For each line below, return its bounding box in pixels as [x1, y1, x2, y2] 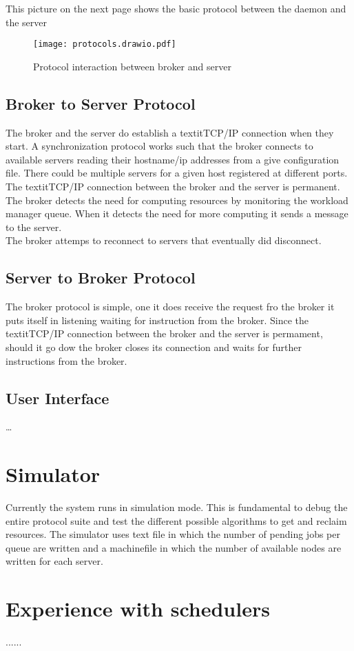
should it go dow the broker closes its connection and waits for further [6, 339, 302, 354]
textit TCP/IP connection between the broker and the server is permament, [6, 326, 323, 341]
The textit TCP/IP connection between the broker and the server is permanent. [6, 179, 340, 194]
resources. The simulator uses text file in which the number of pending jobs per [6, 527, 340, 541]
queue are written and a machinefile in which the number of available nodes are [6, 540, 342, 554]
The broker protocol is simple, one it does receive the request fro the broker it [6, 299, 335, 314]
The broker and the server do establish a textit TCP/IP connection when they [6, 125, 334, 139]
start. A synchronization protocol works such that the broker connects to [6, 139, 313, 153]
